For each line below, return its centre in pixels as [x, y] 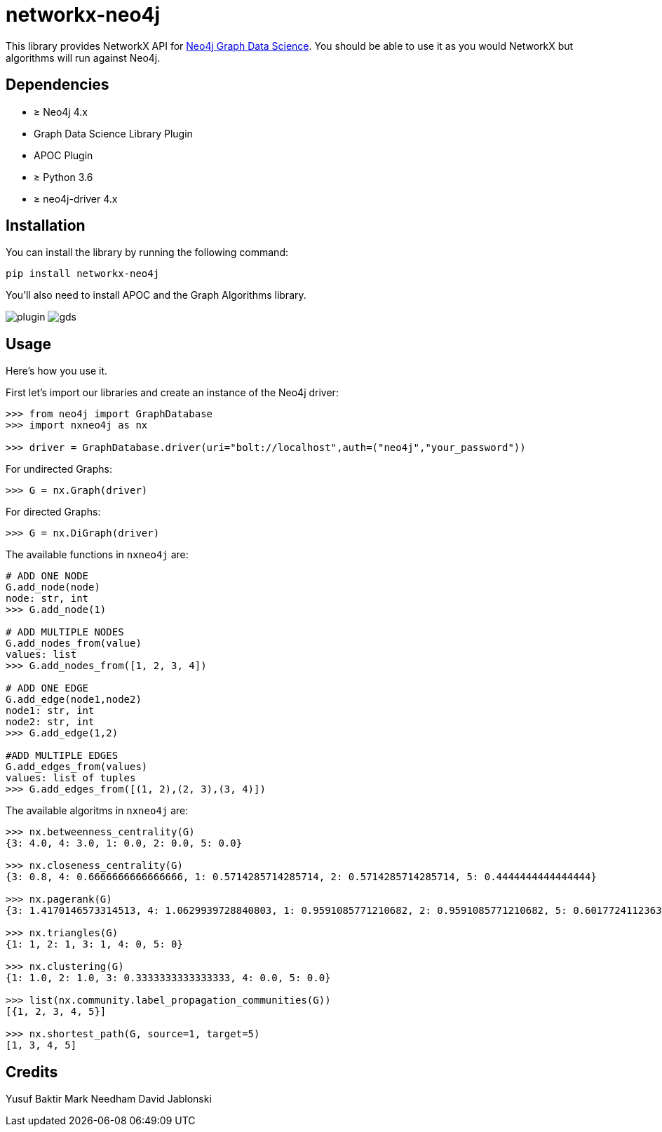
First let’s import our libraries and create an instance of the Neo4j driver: [172, 393]
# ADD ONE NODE [47, 576]
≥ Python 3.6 [63, 177]
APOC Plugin [63, 155]
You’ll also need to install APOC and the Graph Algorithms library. [156, 295]
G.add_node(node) [53, 587]
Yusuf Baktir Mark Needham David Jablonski [109, 1099]
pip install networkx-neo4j [83, 274]
